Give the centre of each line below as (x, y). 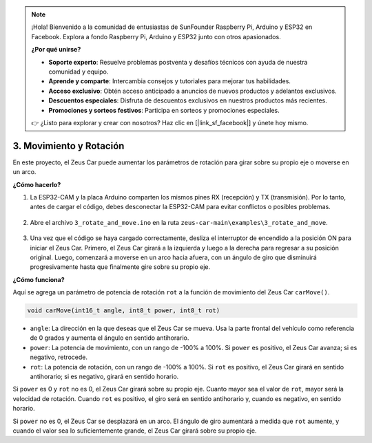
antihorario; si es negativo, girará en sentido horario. (104, 377)
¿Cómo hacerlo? (37, 184)
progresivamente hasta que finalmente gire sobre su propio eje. (120, 267)
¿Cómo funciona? (39, 279)
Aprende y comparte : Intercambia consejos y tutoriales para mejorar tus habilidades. (169, 81)
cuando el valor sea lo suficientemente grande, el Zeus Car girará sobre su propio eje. (135, 431)
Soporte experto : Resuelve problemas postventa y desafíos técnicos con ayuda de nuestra (178, 62)
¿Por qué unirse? (56, 50)
